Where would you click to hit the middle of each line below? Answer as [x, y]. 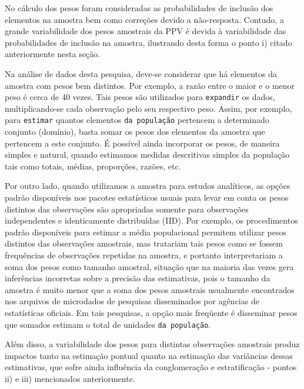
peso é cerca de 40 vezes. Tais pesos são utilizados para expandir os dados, [140, 97]
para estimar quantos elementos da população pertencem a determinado [137, 120]
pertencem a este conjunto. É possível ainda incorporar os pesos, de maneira [142, 143]
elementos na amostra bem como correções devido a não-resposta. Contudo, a [144, 19]
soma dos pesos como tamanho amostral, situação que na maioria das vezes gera [149, 266]
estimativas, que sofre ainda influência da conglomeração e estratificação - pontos [151, 367]
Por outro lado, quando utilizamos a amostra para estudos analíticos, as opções [148, 186]
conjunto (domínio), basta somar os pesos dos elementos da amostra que [135, 132]
